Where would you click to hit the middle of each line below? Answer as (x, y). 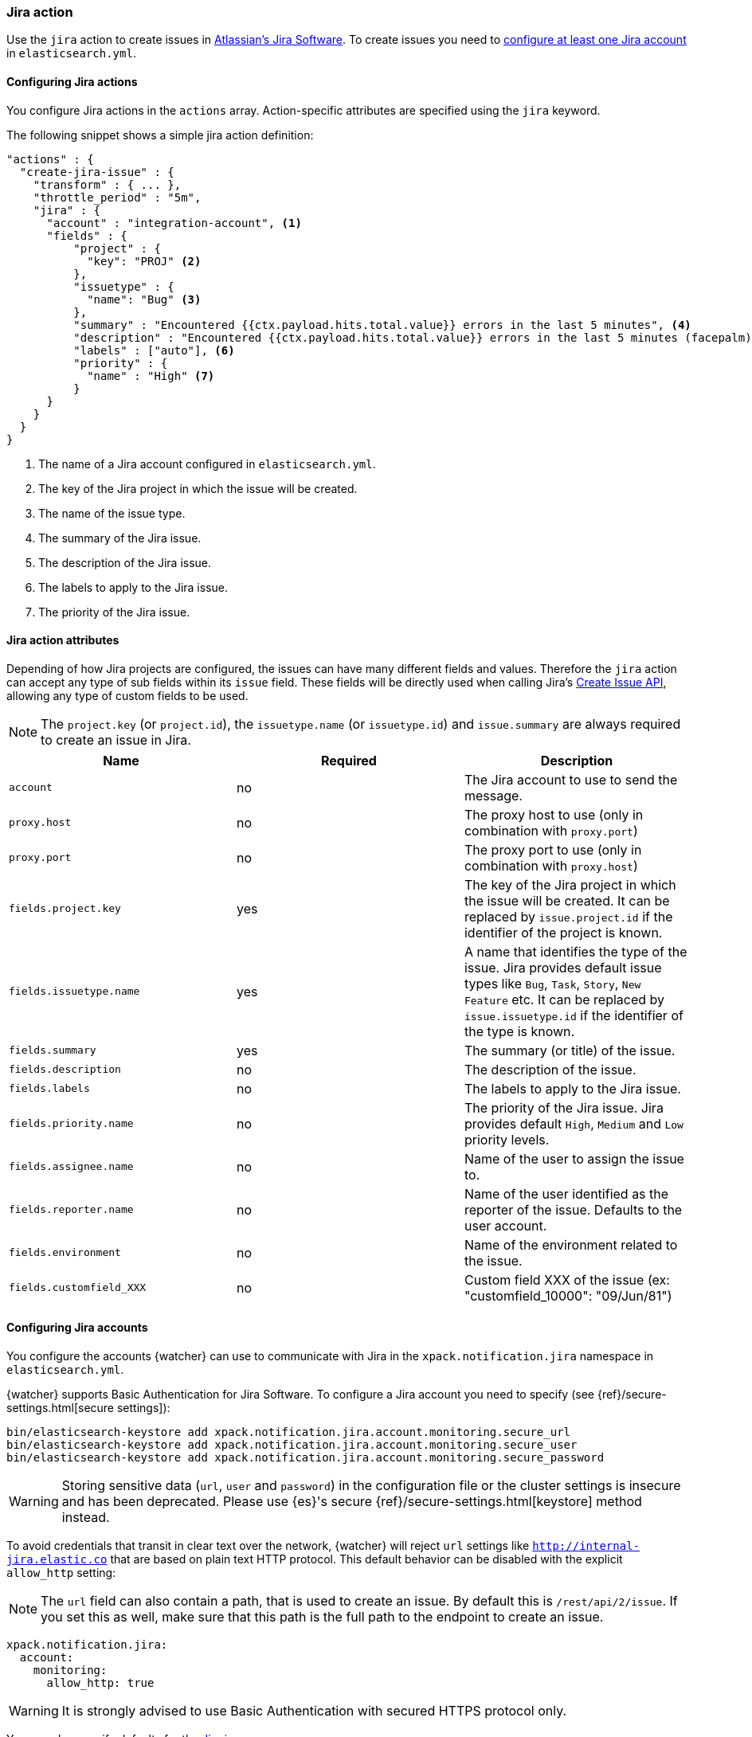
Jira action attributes (63, 640)
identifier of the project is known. (563, 932)
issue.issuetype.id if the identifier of (574, 1015)
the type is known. (519, 1031)
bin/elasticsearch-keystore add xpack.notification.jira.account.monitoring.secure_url (289, 1432)
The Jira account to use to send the (571, 779)
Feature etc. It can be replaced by (564, 999)
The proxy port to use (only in (553, 849)
